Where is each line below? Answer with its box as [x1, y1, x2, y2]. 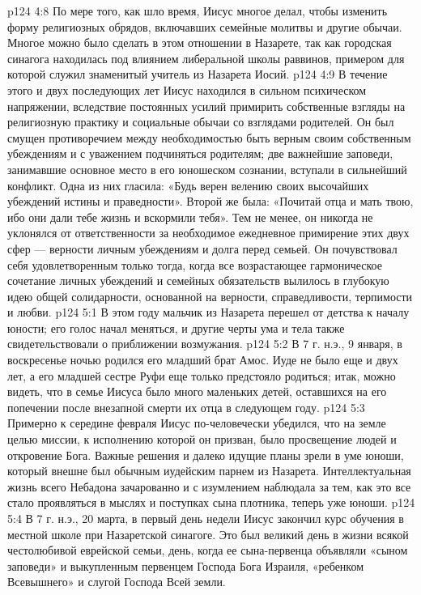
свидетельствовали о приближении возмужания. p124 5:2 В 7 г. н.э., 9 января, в [7, 335, 402, 352]
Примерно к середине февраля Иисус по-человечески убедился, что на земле [7, 414, 386, 431]
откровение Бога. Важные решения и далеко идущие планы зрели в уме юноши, [7, 446, 404, 463]
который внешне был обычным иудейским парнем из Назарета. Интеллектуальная [7, 462, 411, 479]
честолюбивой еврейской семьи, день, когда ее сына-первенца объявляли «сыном [7, 542, 408, 559]
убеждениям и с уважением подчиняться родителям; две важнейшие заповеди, [7, 145, 393, 162]
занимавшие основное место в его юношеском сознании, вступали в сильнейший [7, 160, 407, 177]
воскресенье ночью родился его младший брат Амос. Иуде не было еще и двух [7, 351, 398, 368]
